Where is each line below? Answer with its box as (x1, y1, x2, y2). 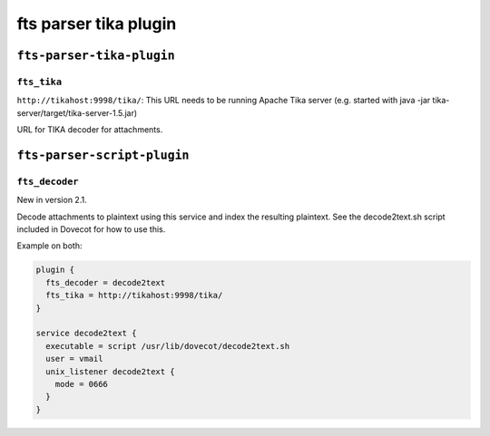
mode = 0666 (54, 379, 109, 389)
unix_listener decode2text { (45, 366, 176, 376)
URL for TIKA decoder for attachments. (16, 124, 163, 135)
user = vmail (45, 354, 103, 364)
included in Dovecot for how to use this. (16, 224, 166, 235)
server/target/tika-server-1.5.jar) (16, 107, 138, 118)
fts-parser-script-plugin (16, 148, 190, 162)
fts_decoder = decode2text (45, 277, 166, 287)
